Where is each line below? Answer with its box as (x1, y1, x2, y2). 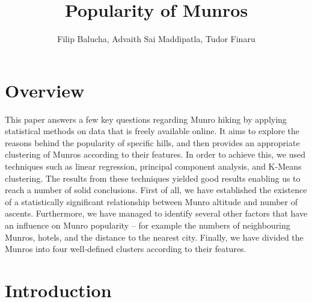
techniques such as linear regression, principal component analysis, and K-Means (5, 160, 302, 173)
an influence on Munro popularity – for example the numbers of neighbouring (5, 219, 290, 231)
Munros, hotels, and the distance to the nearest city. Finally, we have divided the (5, 230, 304, 243)
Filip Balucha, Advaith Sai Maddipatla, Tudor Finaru (57, 32, 255, 45)
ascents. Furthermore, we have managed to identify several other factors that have (5, 207, 308, 220)
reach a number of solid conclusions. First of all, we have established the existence (5, 183, 307, 196)
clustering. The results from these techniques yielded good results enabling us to (5, 171, 301, 184)
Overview (5, 78, 85, 102)
